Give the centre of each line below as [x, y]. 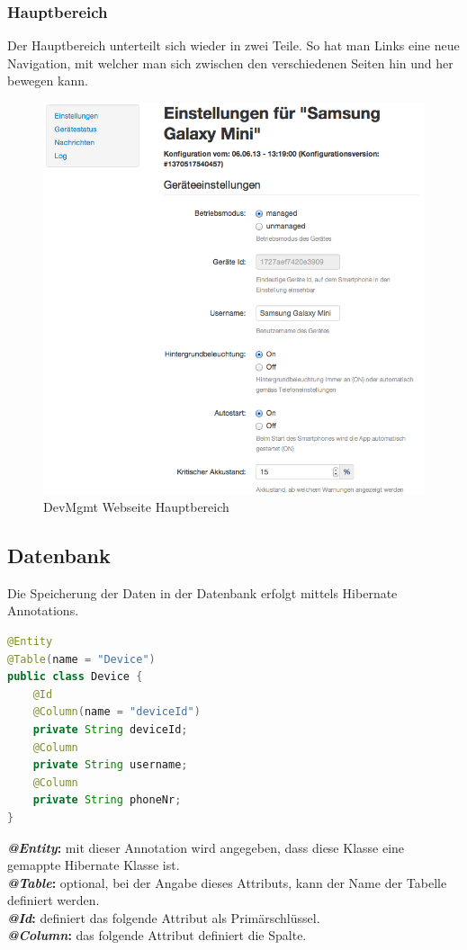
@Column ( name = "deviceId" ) [117, 712]
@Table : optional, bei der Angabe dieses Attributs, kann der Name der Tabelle [227, 882]
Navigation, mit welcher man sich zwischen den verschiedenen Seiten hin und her [230, 63]
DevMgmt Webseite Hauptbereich [136, 506]
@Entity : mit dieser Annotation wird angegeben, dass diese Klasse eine [206, 847]
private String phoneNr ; [107, 800]
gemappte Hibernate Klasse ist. [94, 865]
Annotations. [43, 610]
